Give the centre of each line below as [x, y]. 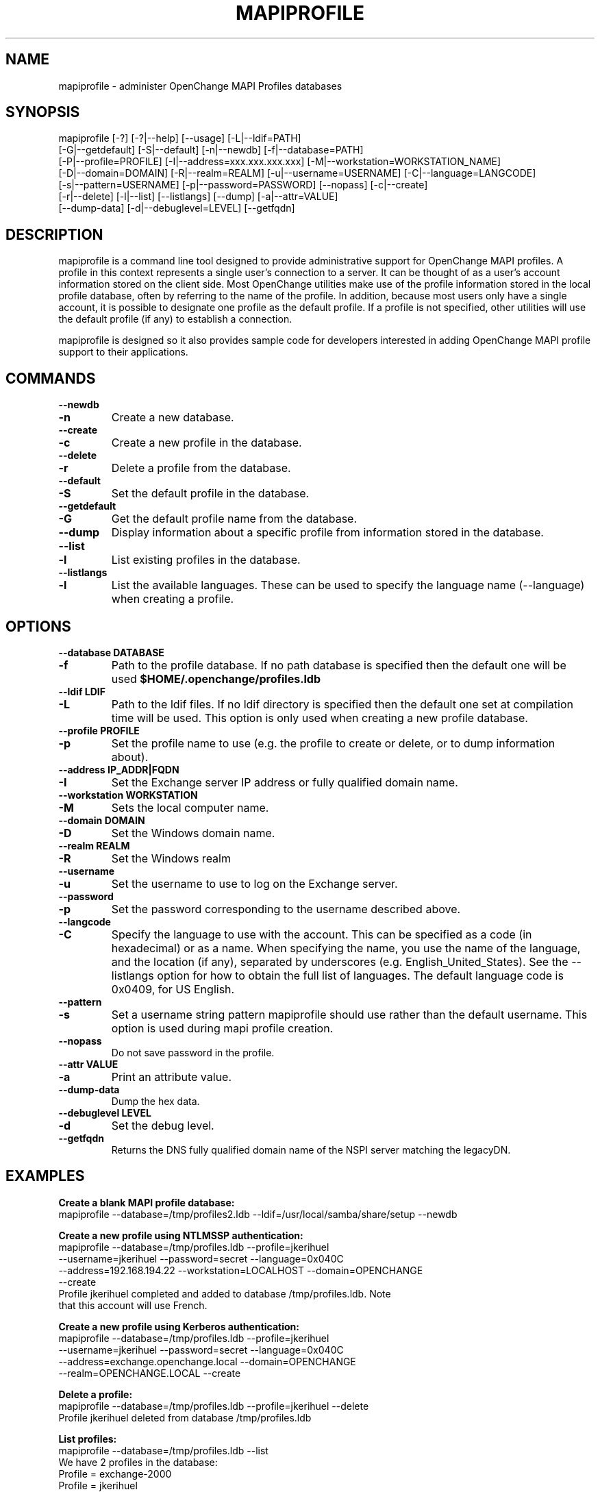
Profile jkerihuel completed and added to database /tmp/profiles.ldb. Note [225, 1293]
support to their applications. [123, 352]
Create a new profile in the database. [207, 443]
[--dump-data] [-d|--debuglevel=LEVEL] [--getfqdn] [177, 208]
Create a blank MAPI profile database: [147, 1202]
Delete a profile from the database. [201, 468]
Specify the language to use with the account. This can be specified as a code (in [322, 934]
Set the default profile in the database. [210, 494]
